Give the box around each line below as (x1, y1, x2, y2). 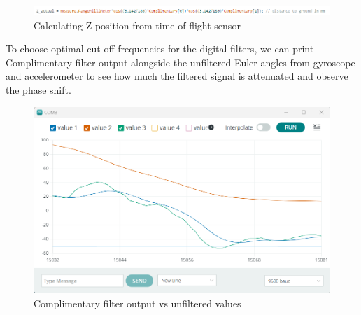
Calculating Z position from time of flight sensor (34, 17, 241, 32)
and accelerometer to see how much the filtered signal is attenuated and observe (6, 69, 348, 83)
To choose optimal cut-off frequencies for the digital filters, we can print (6, 41, 314, 56)
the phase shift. (6, 82, 71, 97)
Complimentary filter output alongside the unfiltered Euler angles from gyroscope (6, 55, 355, 69)
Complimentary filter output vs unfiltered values (34, 295, 241, 310)
